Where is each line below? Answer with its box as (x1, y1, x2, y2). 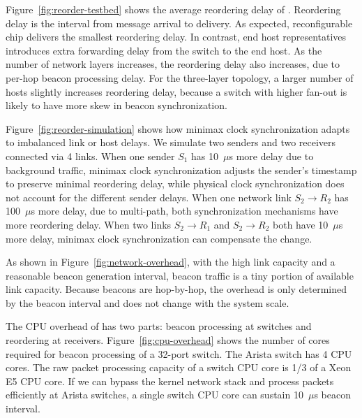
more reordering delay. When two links (6, 217, 172, 231)
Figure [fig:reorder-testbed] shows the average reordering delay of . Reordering (6, 2, 341, 16)
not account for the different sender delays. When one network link (6, 189, 292, 204)
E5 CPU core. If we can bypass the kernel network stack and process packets (6, 373, 334, 388)
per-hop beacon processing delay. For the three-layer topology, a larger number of (6, 70, 354, 85)
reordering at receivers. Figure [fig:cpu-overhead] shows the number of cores (6, 333, 330, 347)
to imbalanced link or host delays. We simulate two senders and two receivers (6, 135, 336, 150)
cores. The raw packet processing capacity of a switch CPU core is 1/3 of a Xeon (6, 360, 352, 375)
